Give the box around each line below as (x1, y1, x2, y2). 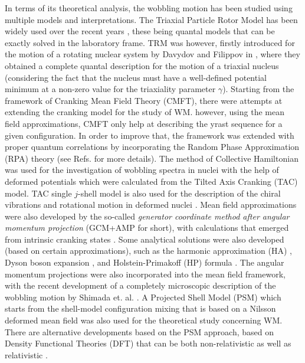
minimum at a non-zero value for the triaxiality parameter (5, 83, 216, 95)
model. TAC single (5, 187, 72, 199)
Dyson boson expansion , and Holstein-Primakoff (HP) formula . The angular (5, 256, 284, 269)
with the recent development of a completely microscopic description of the (5, 279, 276, 292)
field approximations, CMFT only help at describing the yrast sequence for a (5, 117, 283, 129)
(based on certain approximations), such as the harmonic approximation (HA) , (5, 244, 293, 257)
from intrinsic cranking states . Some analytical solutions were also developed (5, 233, 284, 245)
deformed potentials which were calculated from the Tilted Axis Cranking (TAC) (5, 175, 298, 187)
